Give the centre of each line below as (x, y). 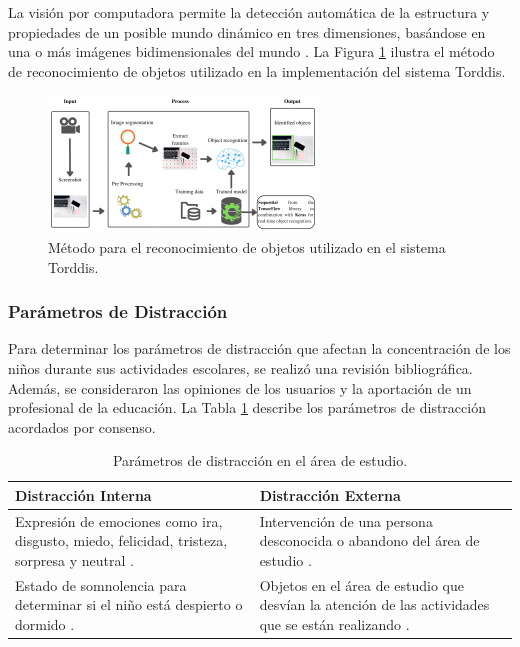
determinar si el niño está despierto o (129, 604)
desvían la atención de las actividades (374, 604)
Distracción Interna (83, 494)
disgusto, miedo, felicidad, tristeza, (121, 540)
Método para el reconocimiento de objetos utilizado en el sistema (247, 246)
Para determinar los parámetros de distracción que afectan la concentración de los (259, 348)
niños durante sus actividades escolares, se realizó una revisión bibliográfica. (240, 367)
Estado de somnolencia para (101, 584)
